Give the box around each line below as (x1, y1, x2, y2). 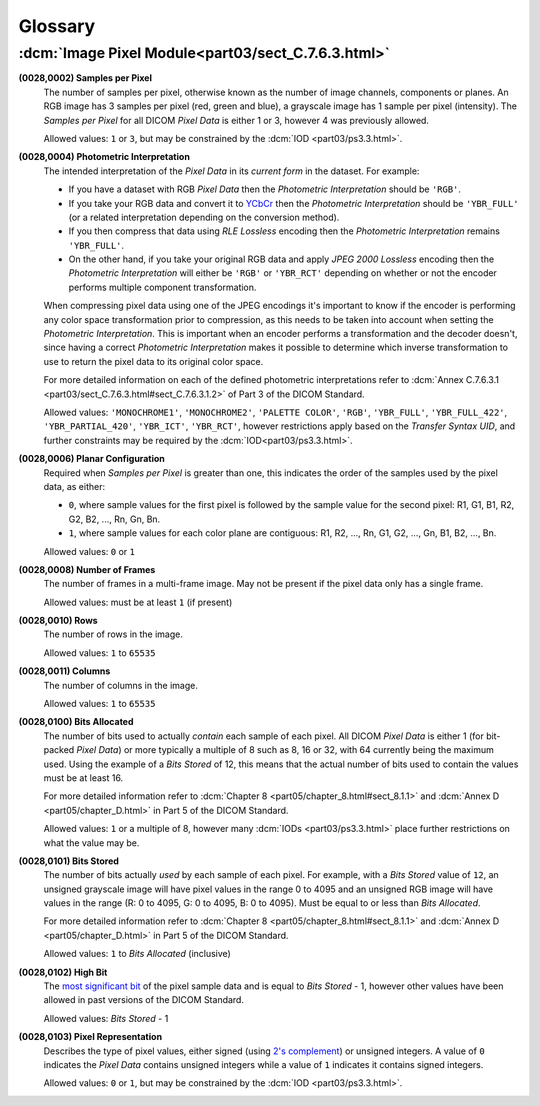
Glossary (18, 15, 96, 37)
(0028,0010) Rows (18, 615, 99, 627)
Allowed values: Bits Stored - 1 (43, 1012, 169, 1024)
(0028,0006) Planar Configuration (18, 453, 165, 465)
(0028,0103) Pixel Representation (18, 1031, 163, 1043)
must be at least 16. (43, 771, 124, 784)
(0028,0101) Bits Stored (18, 855, 120, 867)
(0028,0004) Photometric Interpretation (18, 151, 190, 163)
